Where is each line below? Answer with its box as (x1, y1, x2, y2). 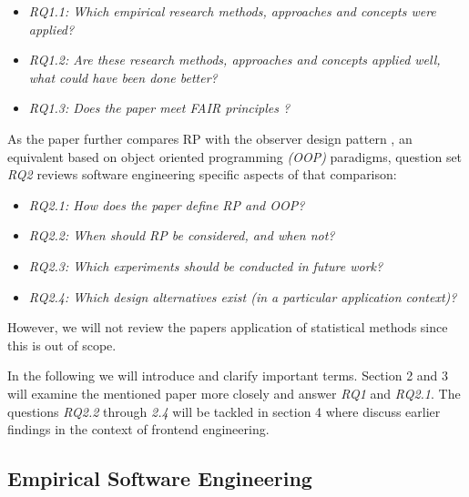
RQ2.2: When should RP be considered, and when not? (28, 226, 335, 245)
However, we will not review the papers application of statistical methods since (7, 318, 448, 337)
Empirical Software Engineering (7, 464, 312, 492)
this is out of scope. (7, 335, 117, 354)
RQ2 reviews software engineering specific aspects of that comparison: (7, 165, 397, 184)
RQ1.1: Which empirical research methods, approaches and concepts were (28, 2, 436, 20)
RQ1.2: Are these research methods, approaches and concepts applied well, (28, 50, 441, 69)
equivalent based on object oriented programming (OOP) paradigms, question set (7, 147, 463, 166)
